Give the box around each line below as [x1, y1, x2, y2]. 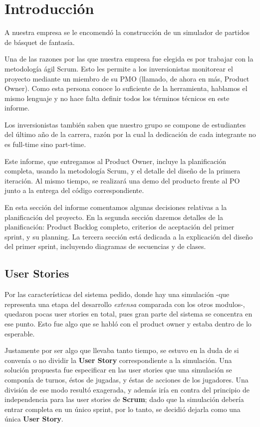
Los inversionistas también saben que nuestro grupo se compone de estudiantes [4, 119, 246, 129]
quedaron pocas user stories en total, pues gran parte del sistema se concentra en [4, 308, 253, 319]
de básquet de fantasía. [4, 36, 75, 47]
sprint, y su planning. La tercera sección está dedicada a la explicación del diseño [4, 231, 253, 241]
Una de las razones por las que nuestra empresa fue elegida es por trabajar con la [4, 53, 254, 64]
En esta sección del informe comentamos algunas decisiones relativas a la [4, 202, 227, 212]
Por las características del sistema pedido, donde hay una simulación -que [4, 289, 230, 299]
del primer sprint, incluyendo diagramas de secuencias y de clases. [4, 241, 206, 251]
